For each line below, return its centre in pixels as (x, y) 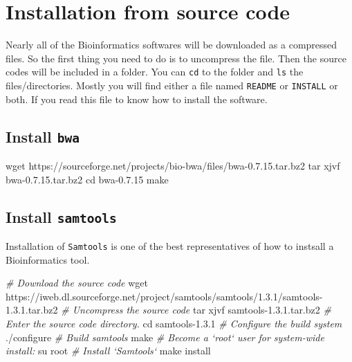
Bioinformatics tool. (48, 259)
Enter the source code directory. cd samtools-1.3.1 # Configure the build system (174, 323)
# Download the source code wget (77, 283)
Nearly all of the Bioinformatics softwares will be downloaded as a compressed (172, 45)
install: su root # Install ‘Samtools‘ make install (108, 351)
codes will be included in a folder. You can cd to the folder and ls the (155, 72)
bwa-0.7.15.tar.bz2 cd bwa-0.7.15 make (87, 179)
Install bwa (43, 136)
